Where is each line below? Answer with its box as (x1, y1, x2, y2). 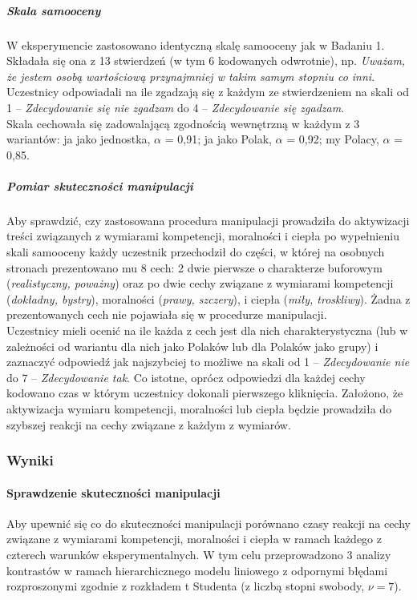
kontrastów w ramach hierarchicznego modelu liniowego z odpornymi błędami (6, 562, 388, 578)
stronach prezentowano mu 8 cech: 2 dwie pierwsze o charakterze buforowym (6, 259, 383, 276)
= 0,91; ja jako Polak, (164, 131, 272, 147)
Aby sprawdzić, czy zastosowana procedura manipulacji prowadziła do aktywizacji (6, 211, 410, 228)
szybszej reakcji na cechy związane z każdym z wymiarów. (6, 416, 291, 433)
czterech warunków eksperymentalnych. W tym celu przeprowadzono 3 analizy (6, 546, 391, 563)
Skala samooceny (6, 2, 101, 18)
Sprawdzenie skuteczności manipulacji (6, 484, 221, 501)
